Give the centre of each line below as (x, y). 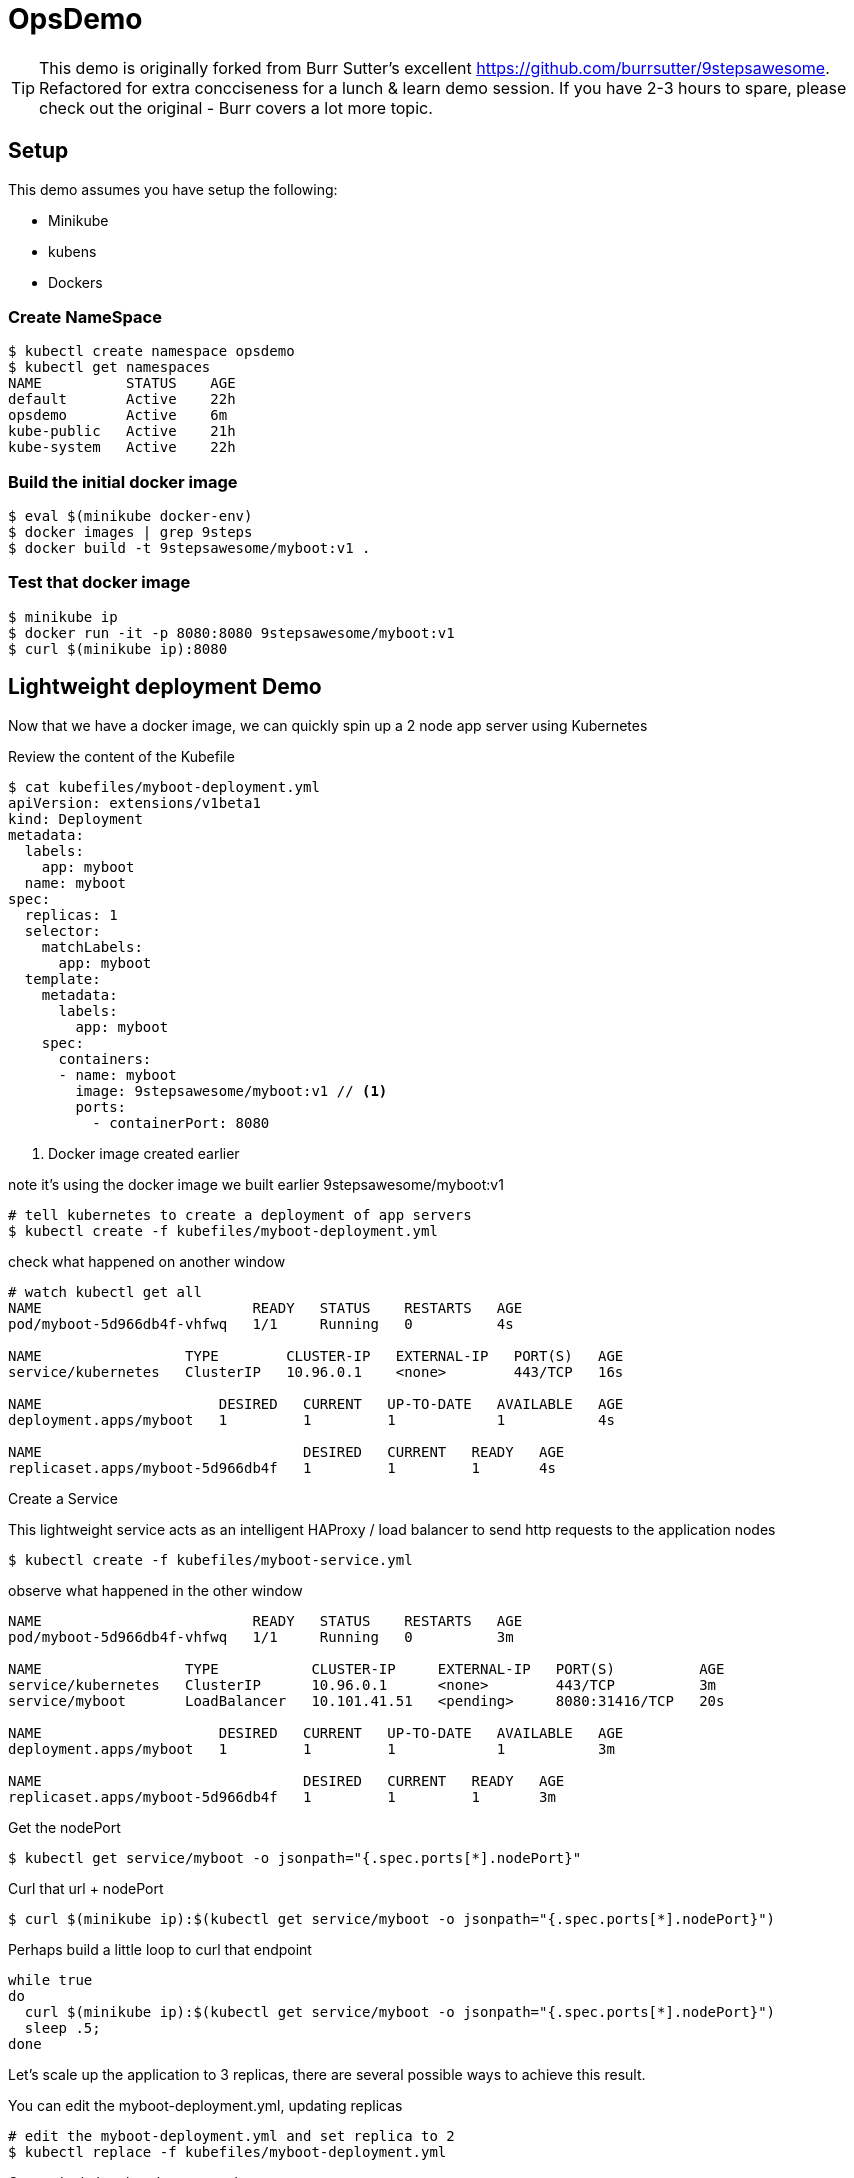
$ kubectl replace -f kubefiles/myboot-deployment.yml (227, 2151)
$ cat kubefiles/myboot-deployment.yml (164, 786)
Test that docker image (99, 582)
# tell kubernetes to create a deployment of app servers (240, 1214)
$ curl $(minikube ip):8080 (118, 648)
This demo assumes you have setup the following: (173, 189)
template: (62, 978)
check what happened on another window (147, 1261)
